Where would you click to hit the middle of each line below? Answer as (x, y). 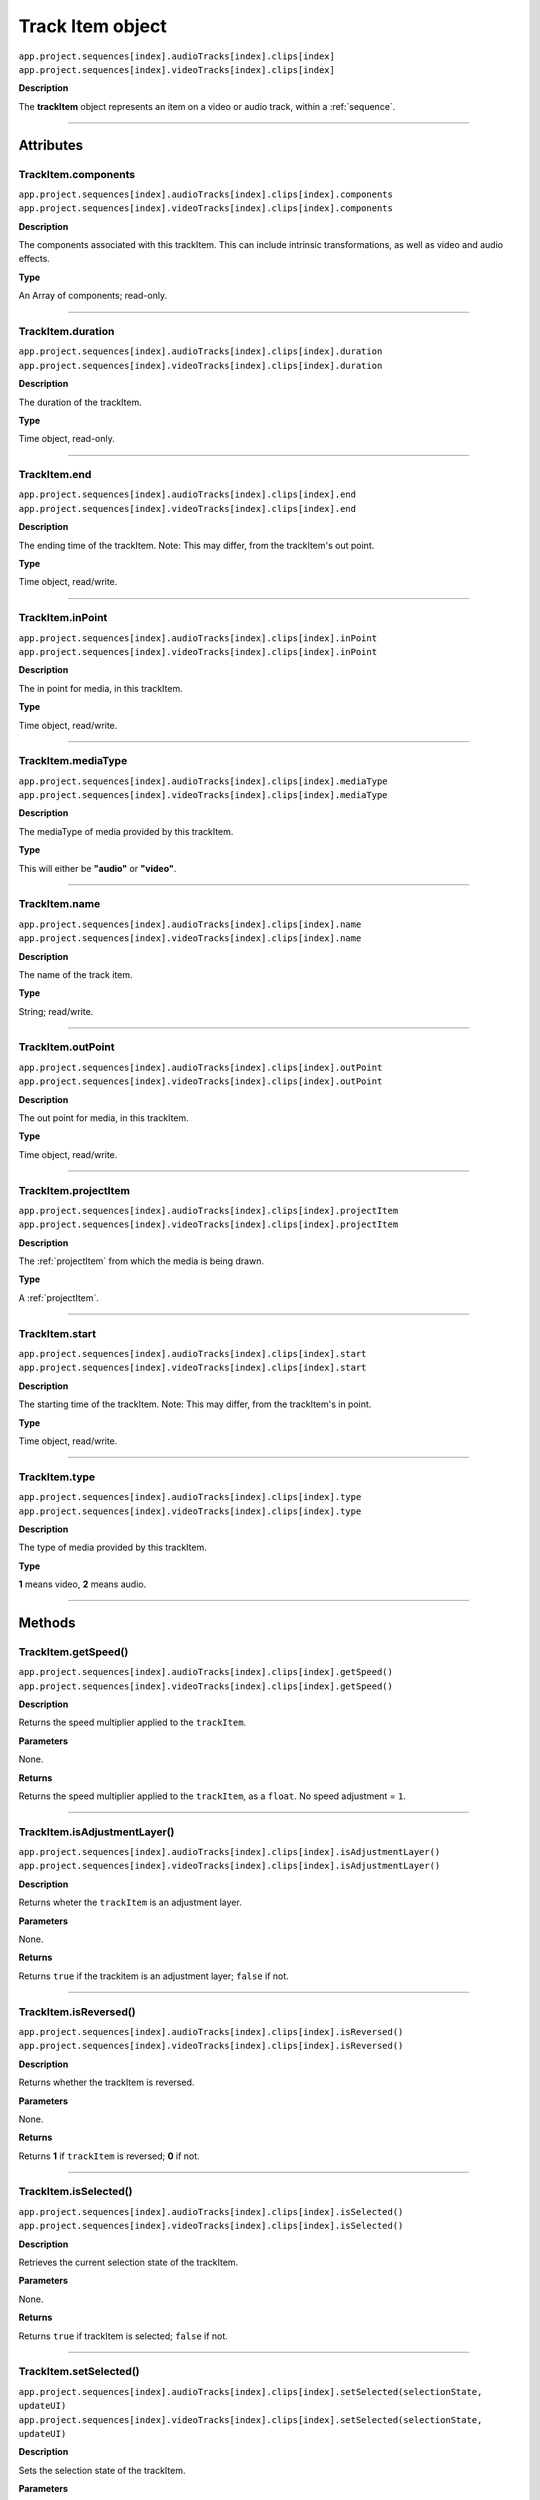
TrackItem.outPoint (66, 1047)
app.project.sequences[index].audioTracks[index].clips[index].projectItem (208, 1210)
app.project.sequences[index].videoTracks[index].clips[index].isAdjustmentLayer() (229, 1866)
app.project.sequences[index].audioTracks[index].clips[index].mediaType (203, 781)
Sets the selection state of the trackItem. (102, 2470)
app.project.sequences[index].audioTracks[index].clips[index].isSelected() (211, 2211)
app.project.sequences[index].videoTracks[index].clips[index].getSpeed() (206, 1686)
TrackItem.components (76, 174)
